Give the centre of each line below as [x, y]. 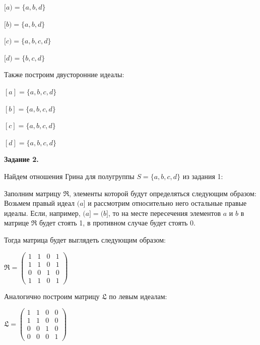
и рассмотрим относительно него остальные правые [167, 203]
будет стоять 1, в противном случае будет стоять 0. [117, 223]
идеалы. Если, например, [42, 213]
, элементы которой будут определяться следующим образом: [163, 193]
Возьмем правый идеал [40, 203]
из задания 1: [203, 176]
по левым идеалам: [138, 296]
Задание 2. [21, 159]
